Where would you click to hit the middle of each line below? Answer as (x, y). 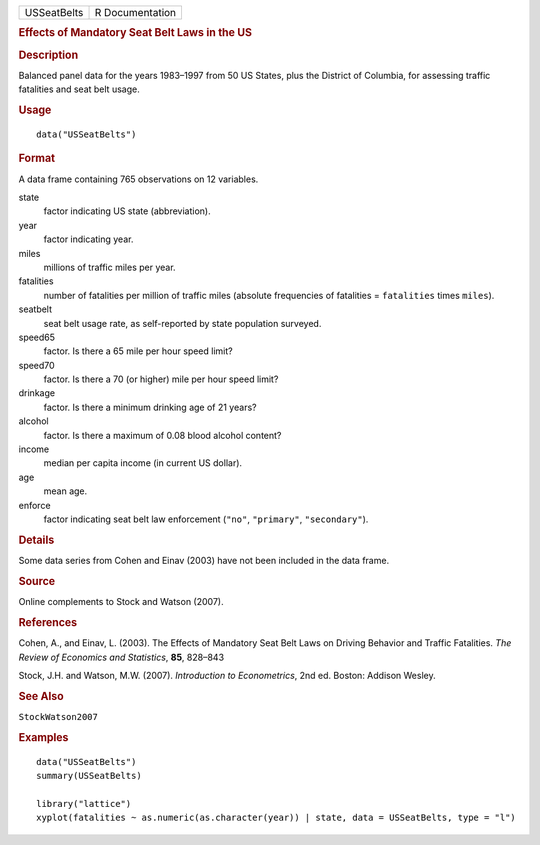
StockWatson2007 (58, 716)
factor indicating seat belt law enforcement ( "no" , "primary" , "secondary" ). (206, 519)
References (48, 622)
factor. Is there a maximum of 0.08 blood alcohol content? (162, 435)
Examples (43, 737)
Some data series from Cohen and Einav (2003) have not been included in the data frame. (204, 561)
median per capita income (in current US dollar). (143, 463)
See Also (41, 696)
